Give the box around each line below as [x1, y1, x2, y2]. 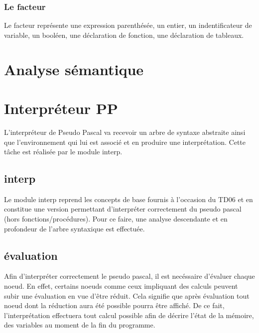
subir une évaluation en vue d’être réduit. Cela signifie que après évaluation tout [4, 290, 250, 301]
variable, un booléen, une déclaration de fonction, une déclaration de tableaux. [4, 29, 244, 40]
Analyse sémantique [4, 59, 144, 79]
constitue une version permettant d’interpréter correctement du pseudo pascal [4, 204, 242, 214]
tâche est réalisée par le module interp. [4, 146, 123, 157]
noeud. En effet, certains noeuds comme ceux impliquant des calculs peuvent [4, 281, 238, 291]
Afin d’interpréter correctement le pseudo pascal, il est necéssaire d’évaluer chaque [4, 271, 255, 281]
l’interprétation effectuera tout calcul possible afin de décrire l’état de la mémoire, [4, 310, 254, 320]
